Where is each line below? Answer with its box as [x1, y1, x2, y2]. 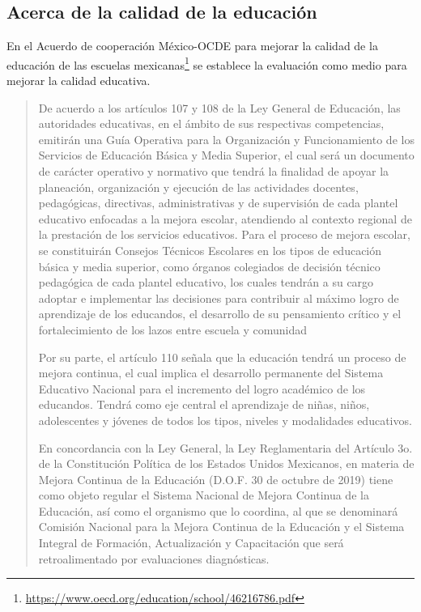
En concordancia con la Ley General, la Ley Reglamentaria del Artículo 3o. [38, 439, 413, 456]
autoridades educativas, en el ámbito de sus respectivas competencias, [38, 115, 385, 132]
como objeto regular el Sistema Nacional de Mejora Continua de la [38, 487, 369, 504]
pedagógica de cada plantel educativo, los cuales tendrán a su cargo [38, 274, 374, 291]
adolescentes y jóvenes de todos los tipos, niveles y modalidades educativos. [38, 411, 412, 428]
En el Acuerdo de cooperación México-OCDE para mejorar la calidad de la [6, 37, 378, 54]
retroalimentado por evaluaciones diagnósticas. [38, 550, 270, 567]
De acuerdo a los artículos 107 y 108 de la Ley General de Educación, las [38, 99, 401, 116]
